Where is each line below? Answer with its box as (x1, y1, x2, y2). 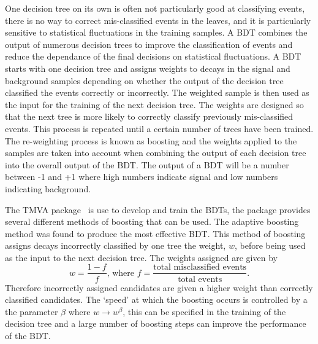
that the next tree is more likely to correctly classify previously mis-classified (5, 110, 293, 123)
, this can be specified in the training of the (123, 305, 286, 318)
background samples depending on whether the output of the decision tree (5, 74, 284, 87)
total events (178, 275, 222, 284)
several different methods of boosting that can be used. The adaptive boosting (5, 215, 299, 228)
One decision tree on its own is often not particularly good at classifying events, (5, 2, 305, 14)
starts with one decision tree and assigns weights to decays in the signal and (5, 61, 290, 74)
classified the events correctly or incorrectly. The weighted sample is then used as (5, 86, 309, 99)
